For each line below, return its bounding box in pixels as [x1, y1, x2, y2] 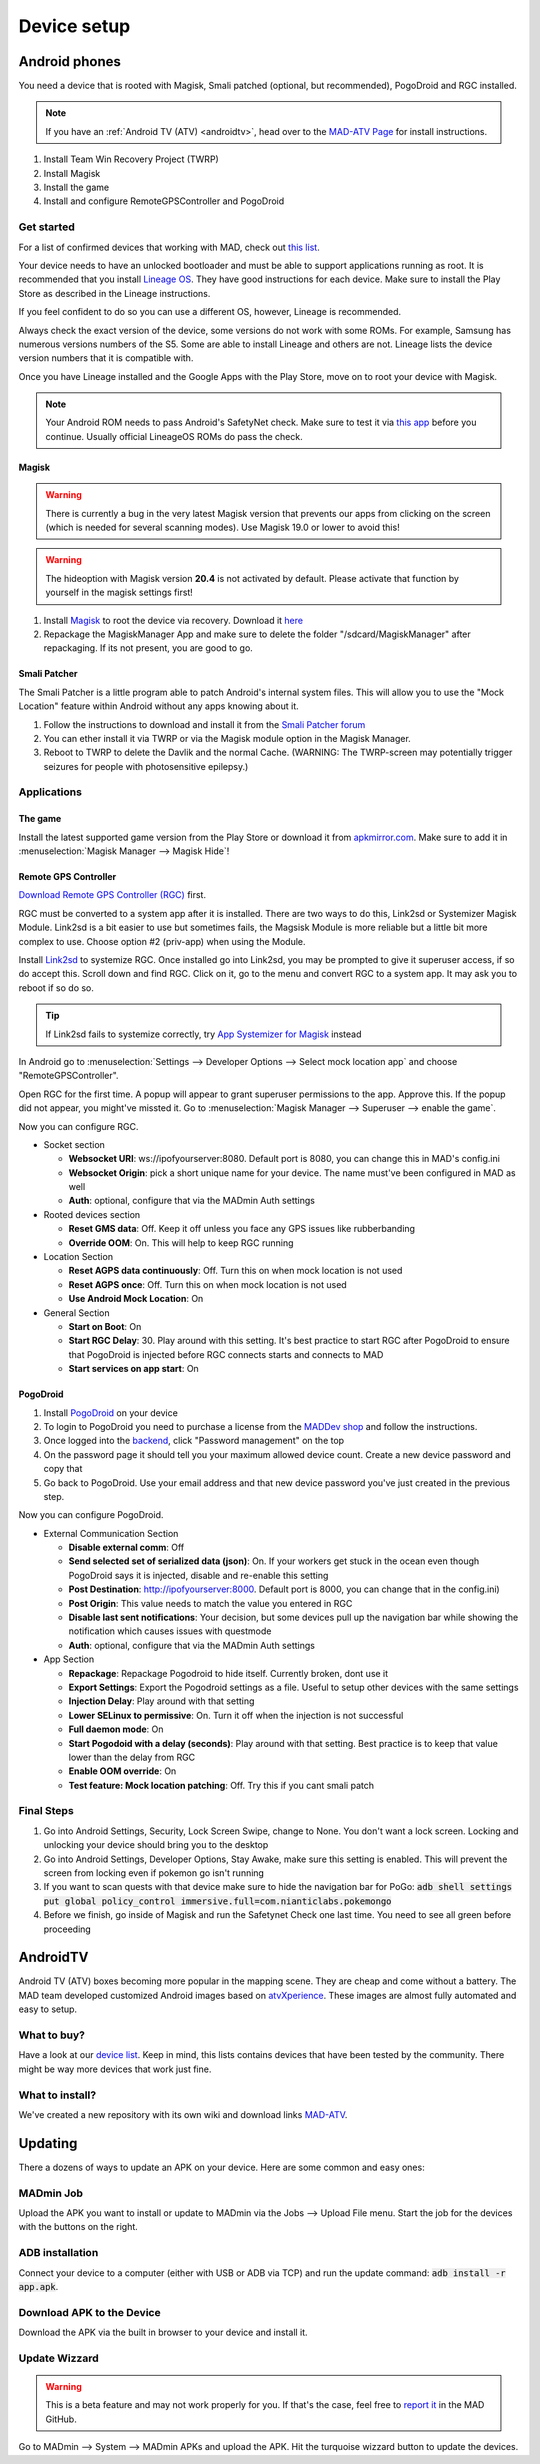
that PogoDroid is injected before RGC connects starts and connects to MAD [68, 1348, 384, 1360]
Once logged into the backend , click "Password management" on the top [43, 1435, 345, 1447]
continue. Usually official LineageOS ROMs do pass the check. [45, 430, 304, 442]
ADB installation [18, 2246, 99, 2260]
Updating [18, 2135, 78, 2152]
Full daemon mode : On [68, 1723, 164, 1735]
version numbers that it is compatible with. [18, 352, 194, 364]
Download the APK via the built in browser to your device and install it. [18, 2326, 309, 2339]
